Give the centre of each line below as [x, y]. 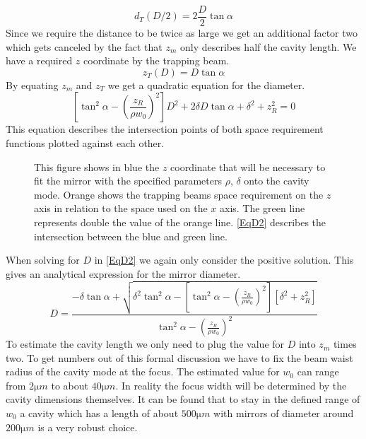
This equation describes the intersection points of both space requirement [165, 129]
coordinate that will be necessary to [248, 166]
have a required [39, 60]
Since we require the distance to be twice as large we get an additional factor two [182, 33]
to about [70, 385]
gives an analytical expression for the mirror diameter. [123, 273]
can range [318, 371]
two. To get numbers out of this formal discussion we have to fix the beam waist [179, 357]
